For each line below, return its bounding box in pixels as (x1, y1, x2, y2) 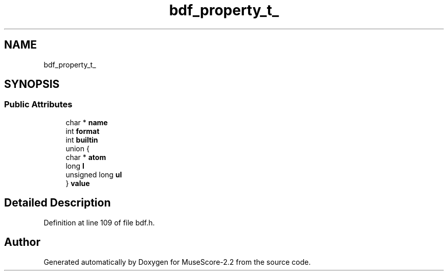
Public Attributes (4, 99, 73, 110)
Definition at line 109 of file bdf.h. (43, 218, 155, 227)
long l (65, 161, 84, 170)
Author (4, 236, 40, 249)
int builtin (65, 135, 98, 144)
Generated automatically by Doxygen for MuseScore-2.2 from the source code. (43, 257, 311, 266)
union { (65, 144, 89, 153)
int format (65, 126, 100, 135)
